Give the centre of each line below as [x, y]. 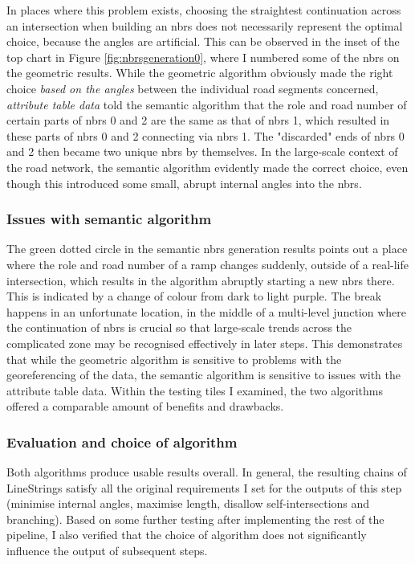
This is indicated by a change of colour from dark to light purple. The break [194, 296]
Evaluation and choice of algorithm [122, 441]
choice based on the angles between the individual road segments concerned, [193, 88]
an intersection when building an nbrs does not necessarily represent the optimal [205, 25]
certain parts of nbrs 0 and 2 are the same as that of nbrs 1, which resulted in [198, 120]
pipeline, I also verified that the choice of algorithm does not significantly [187, 535]
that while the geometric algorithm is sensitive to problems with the [174, 359]
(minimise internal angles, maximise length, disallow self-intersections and [188, 503]
